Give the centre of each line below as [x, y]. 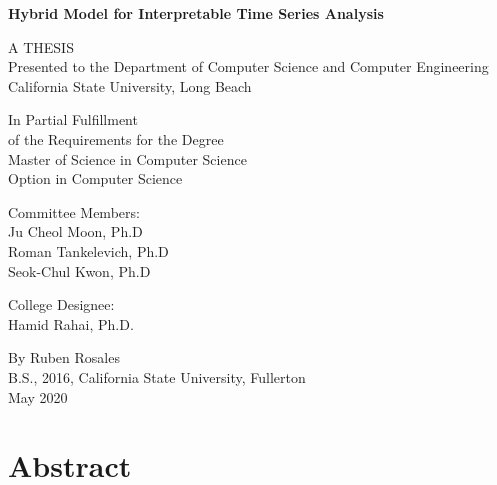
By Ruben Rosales [64, 357]
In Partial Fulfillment [73, 119]
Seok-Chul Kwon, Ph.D [79, 270]
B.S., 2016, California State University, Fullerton [157, 376]
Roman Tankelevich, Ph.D [88, 250]
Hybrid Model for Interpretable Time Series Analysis [196, 13]
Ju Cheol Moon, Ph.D [75, 231]
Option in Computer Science [95, 178]
